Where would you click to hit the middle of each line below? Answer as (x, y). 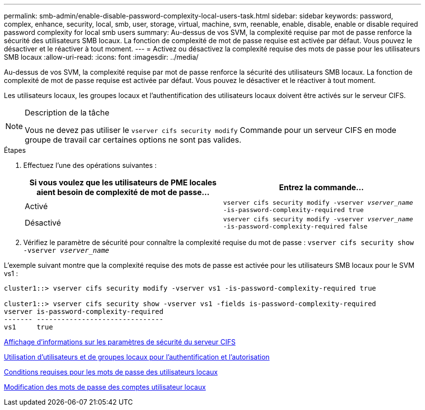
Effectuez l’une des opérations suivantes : (90, 165)
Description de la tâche (67, 113)
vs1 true (29, 327)
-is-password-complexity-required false (295, 226)
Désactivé (43, 223)
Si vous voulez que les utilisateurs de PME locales (123, 182)
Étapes (15, 150)
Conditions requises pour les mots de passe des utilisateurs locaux (111, 372)
